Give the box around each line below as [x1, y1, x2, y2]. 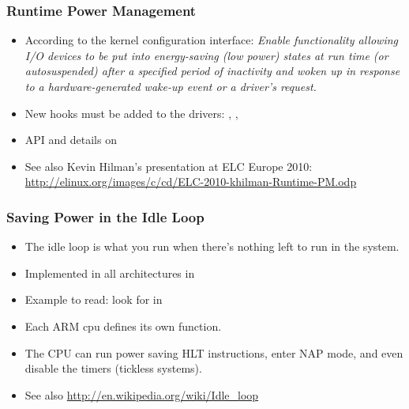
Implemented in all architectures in [24, 264, 195, 281]
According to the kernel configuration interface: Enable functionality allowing [24, 32, 399, 48]
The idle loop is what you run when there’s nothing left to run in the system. [24, 238, 400, 255]
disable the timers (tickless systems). [24, 360, 202, 377]
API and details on [24, 131, 117, 148]
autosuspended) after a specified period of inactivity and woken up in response [24, 62, 400, 79]
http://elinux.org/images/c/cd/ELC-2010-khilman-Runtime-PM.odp [24, 173, 357, 190]
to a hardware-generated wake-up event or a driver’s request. [24, 78, 317, 94]
